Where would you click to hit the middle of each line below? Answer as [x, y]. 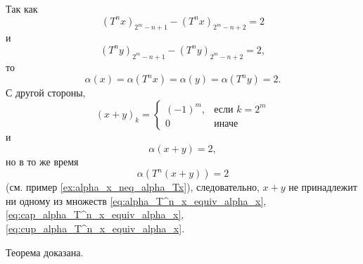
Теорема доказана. [45, 252]
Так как [22, 8]
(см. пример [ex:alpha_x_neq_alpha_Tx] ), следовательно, [133, 187]
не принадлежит [323, 187]
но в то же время [42, 161]
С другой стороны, [46, 93]
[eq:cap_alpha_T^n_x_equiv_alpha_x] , [95, 214]
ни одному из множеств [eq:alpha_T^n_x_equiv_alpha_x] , [136, 200]
